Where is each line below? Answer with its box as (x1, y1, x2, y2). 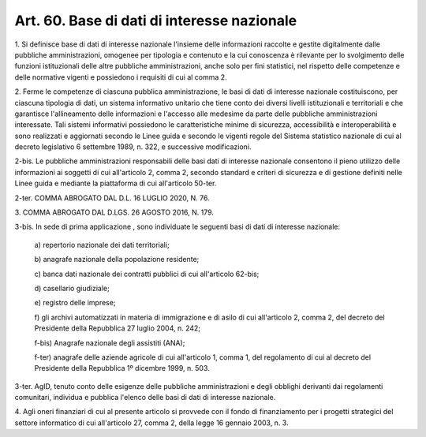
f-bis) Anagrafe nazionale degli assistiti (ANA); (34, 338, 185, 347)
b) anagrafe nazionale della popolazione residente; (34, 255, 200, 264)
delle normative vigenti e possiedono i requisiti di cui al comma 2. (14, 72, 228, 82)
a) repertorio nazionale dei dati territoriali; (34, 240, 170, 249)
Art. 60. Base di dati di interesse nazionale (14, 12, 297, 29)
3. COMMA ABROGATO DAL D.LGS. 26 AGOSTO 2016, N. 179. (14, 207, 215, 217)
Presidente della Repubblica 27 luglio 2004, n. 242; (34, 323, 201, 333)
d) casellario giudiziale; (34, 283, 110, 293)
